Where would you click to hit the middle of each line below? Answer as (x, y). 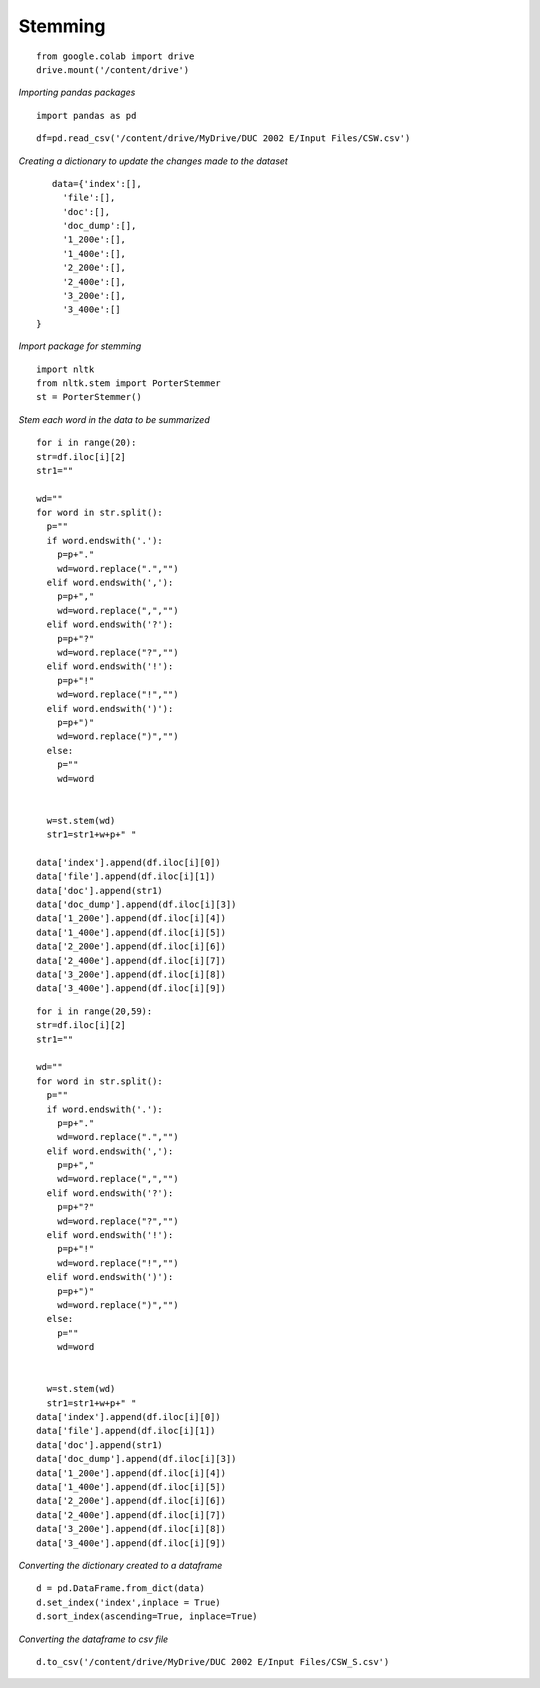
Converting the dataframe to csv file (93, 1639)
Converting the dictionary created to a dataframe (120, 1565)
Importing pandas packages (77, 92)
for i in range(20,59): (94, 1011)
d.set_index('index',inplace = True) (129, 1602)
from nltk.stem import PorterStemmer (129, 383)
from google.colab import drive (115, 56)
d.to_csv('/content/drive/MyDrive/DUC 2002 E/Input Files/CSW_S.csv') (213, 1661)
